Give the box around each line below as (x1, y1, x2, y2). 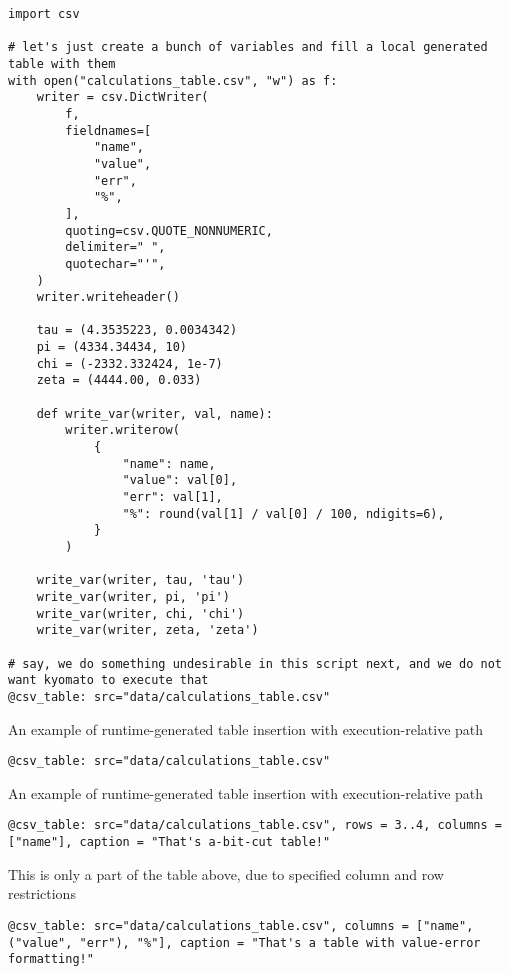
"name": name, (122, 456, 216, 471)
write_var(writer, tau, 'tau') (36, 573, 245, 588)
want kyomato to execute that (8, 673, 209, 688)
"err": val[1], (122, 490, 223, 505)
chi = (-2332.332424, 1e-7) (36, 356, 223, 371)
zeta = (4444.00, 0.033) (36, 373, 202, 388)
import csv (8, 7, 80, 21)
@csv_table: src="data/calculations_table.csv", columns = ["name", (8, 918, 474, 933)
